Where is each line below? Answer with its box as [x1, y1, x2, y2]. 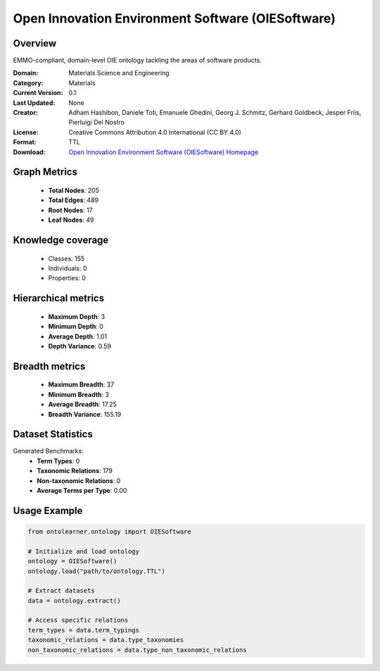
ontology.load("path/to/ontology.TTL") [27, 567, 165, 575]
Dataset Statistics [13, 428, 93, 440]
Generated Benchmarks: [13, 447, 84, 456]
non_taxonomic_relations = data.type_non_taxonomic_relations [27, 646, 247, 654]
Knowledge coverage [13, 234, 109, 246]
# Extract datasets [27, 587, 95, 595]
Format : [13, 138, 37, 146]
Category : [13, 78, 44, 87]
